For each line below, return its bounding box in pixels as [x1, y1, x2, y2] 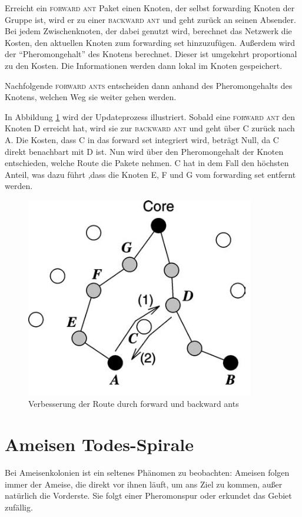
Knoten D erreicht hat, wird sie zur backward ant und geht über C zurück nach [5, 122, 295, 134]
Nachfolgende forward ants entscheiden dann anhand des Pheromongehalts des [5, 79, 293, 91]
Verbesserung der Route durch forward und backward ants [28, 397, 239, 410]
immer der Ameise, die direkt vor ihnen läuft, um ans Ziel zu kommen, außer [5, 478, 283, 490]
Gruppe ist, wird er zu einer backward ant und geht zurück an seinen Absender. [5, 13, 296, 25]
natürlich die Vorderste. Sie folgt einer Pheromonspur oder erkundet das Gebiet [5, 489, 292, 502]
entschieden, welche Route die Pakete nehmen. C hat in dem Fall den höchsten [5, 157, 289, 169]
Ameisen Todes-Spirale [5, 432, 194, 456]
